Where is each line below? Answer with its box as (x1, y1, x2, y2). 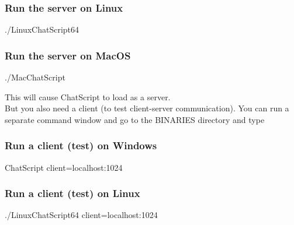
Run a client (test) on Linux (5, 186, 140, 201)
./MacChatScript (5, 71, 65, 83)
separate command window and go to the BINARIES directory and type (5, 113, 265, 125)
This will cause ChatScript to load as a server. (5, 90, 171, 103)
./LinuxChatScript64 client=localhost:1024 (5, 209, 158, 221)
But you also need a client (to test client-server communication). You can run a (5, 102, 289, 114)
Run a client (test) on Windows (5, 138, 157, 153)
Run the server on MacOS (5, 48, 131, 62)
